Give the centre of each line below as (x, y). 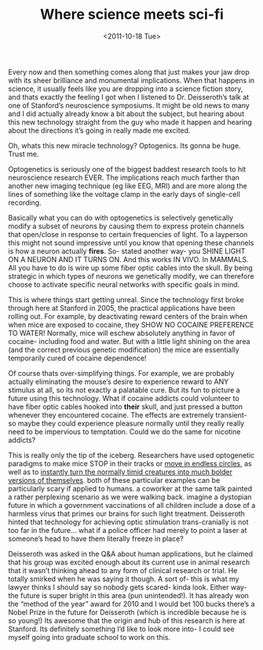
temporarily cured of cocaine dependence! (77, 358)
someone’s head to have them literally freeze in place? (96, 539)
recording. (25, 203)
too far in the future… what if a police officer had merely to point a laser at (128, 530)
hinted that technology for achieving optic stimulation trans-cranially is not (128, 522)
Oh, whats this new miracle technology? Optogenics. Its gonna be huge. (124, 145)
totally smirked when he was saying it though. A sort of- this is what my (124, 579)
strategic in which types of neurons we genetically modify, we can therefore (131, 276)
